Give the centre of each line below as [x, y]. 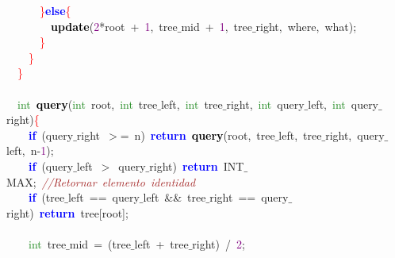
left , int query [343, 104]
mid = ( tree [100, 243]
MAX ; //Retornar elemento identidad [101, 181]
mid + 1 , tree [217, 26]
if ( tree [47, 197]
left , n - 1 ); [30, 150]
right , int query [265, 104]
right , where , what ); [306, 26]
